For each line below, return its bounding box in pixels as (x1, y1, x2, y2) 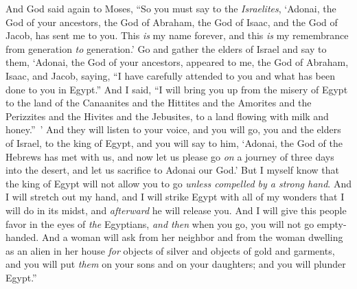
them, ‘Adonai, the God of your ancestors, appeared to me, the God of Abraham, (5, 55, 349, 69)
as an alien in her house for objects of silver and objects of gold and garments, (5, 243, 335, 257)
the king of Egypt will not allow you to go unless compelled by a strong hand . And (5, 176, 352, 190)
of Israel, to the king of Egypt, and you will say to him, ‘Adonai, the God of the (5, 135, 343, 150)
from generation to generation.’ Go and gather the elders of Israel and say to (5, 41, 327, 56)
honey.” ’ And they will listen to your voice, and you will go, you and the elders (5, 122, 341, 137)
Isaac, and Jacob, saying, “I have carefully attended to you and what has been (5, 68, 335, 82)
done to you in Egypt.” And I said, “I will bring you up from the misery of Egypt (5, 82, 348, 96)
